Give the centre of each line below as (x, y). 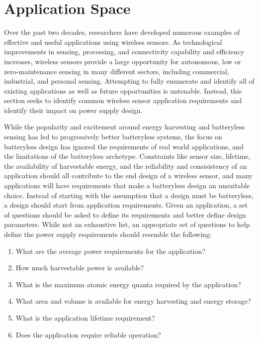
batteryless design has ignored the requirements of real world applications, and (124, 146)
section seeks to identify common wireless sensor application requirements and (123, 100)
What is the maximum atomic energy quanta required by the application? (128, 284)
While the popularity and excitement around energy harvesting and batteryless (125, 127)
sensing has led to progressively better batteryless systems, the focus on (113, 137)
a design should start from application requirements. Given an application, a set (126, 205)
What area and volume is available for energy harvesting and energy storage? (133, 301)
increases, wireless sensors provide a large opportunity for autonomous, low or (123, 61)
